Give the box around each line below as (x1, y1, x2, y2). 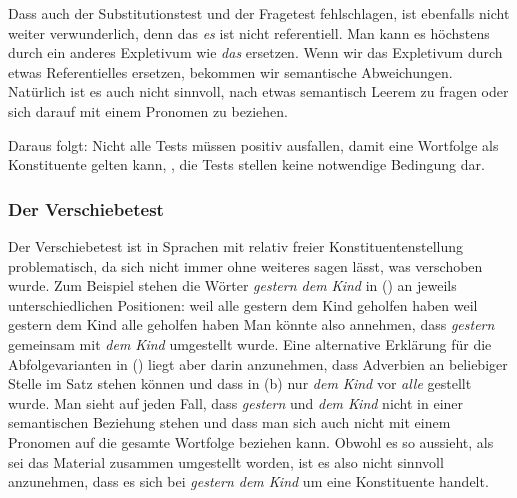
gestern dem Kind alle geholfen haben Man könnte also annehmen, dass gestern (8, 314, 495, 335)
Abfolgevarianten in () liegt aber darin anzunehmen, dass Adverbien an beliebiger (8, 353, 508, 374)
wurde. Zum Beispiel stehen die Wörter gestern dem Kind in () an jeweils (8, 275, 457, 296)
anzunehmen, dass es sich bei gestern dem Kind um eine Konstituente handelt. (8, 471, 489, 492)
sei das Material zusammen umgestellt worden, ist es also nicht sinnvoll (8, 451, 444, 472)
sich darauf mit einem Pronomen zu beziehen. (8, 100, 288, 121)
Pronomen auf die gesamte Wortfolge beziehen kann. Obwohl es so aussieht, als (8, 431, 494, 452)
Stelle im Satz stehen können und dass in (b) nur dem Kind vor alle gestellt (8, 373, 472, 394)
